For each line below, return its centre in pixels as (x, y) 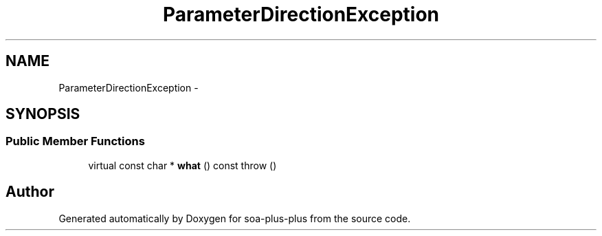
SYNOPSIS (43, 114)
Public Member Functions (75, 141)
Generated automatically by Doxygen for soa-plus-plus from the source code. (235, 218)
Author (30, 192)
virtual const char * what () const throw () (182, 165)
